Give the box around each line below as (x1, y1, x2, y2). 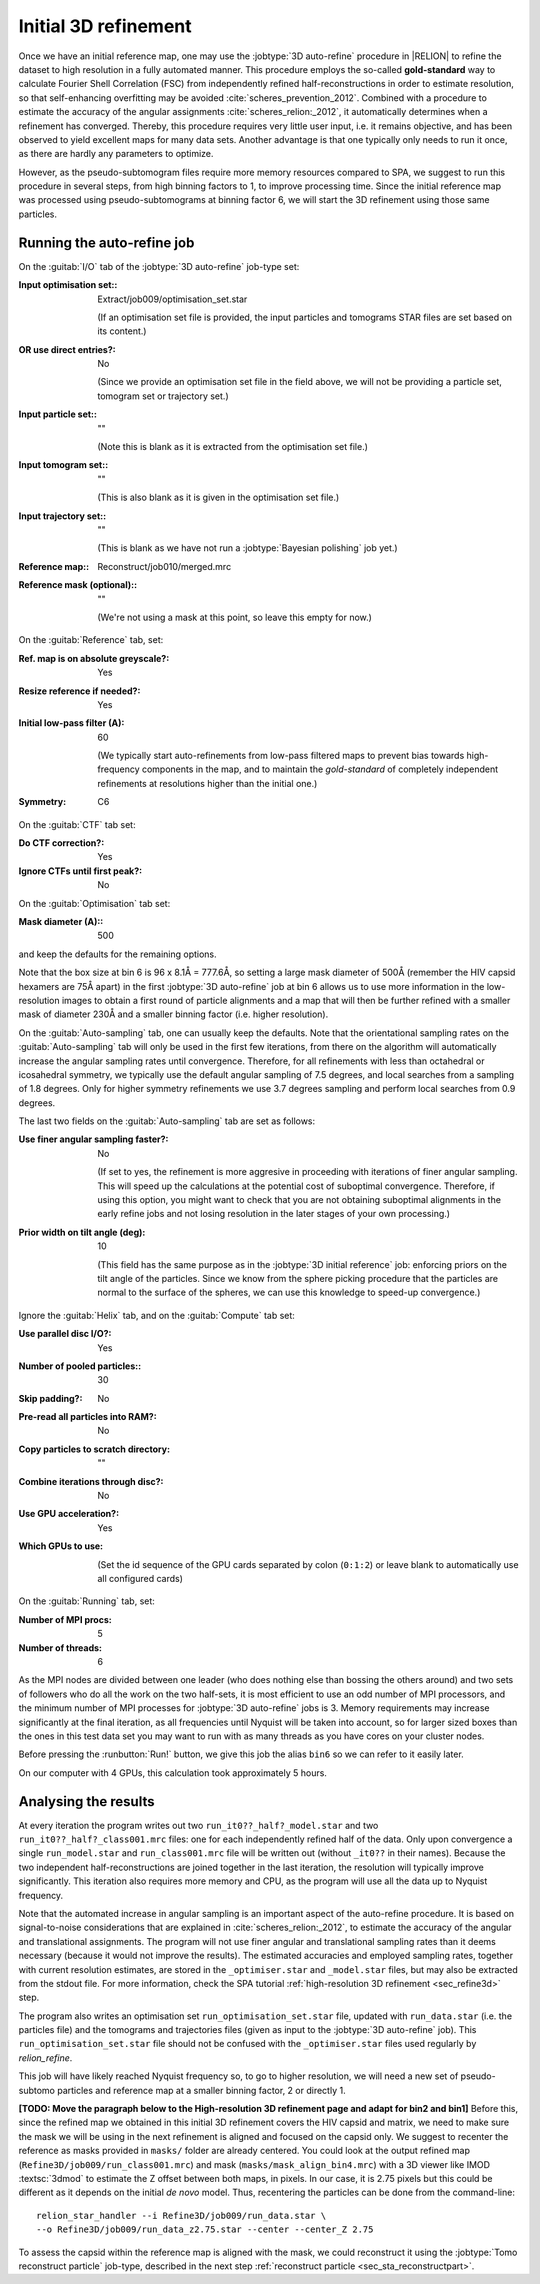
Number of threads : (18, 1641, 103, 1654)
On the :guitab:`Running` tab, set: (18, 1595, 155, 1607)
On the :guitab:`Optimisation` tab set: (18, 897, 171, 909)
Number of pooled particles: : (18, 1360, 142, 1372)
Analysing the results (18, 1793, 155, 1810)
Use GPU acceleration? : (18, 1508, 120, 1520)
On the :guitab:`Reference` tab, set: (18, 634, 164, 646)
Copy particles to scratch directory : (18, 1443, 170, 1455)
